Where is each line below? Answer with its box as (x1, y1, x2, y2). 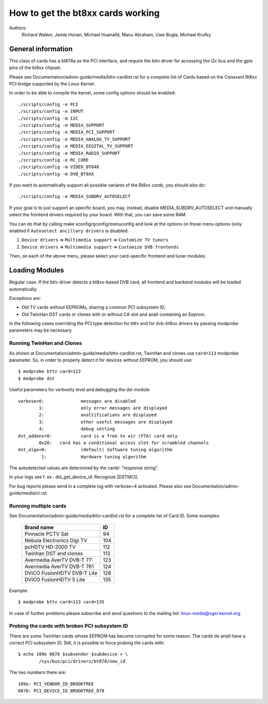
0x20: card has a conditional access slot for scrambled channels (39, 440, 209, 445)
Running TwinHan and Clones (9, 340, 82, 347)
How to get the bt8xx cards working (9, 7, 160, 18)
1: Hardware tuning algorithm (41, 454, 146, 459)
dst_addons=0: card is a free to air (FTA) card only (18, 433, 178, 439)
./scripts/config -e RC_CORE (18, 157, 89, 163)
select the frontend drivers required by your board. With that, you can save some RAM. (9, 212, 187, 218)
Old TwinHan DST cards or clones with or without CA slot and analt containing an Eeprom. (21, 311, 206, 317)
